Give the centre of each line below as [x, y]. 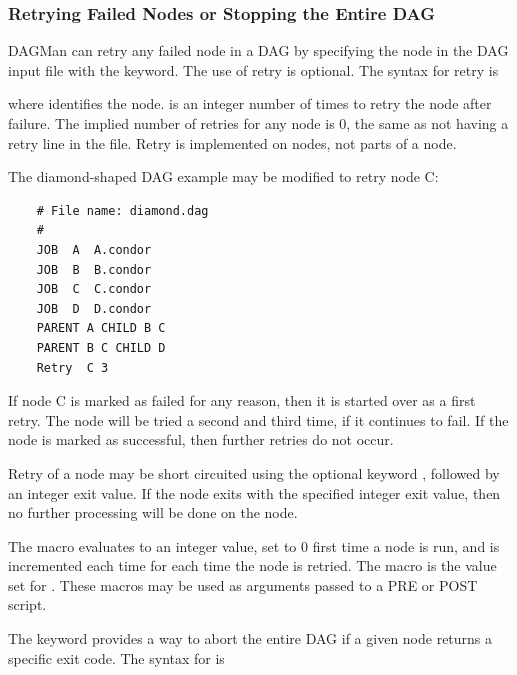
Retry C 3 [72, 367]
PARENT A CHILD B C [101, 328]
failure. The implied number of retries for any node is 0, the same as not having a [258, 123]
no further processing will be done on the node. [153, 512]
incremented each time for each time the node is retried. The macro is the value [252, 565]
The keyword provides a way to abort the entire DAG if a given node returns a [250, 638]
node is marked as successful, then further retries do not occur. [201, 439]
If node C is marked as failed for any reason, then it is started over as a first [242, 400]
